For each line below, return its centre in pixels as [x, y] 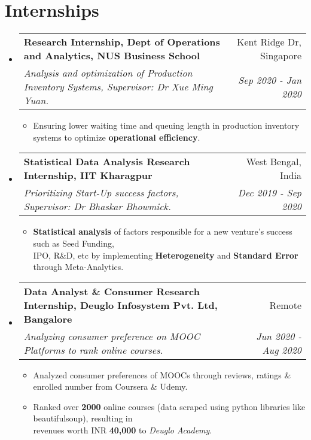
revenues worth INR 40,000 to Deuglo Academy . [123, 430]
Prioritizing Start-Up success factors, [101, 193]
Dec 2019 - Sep [269, 193]
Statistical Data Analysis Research [107, 162]
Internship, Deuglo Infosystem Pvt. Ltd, [121, 305]
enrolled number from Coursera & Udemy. [110, 386]
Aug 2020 [282, 350]
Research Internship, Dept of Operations [122, 42]
